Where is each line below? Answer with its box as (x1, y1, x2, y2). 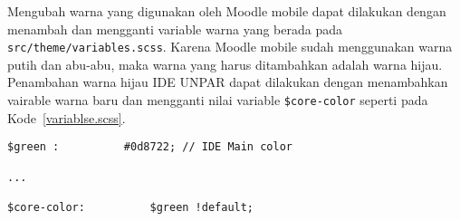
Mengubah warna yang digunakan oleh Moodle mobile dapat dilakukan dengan (7, 2, 446, 20)
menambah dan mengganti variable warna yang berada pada (7, 19, 342, 38)
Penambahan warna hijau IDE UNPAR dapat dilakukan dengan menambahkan (7, 72, 448, 91)
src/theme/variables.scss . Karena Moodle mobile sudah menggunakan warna (7, 37, 453, 56)
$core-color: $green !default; (7, 200, 254, 214)
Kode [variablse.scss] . (7, 108, 126, 127)
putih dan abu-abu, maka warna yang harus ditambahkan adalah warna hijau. (7, 54, 443, 73)
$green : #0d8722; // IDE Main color (7, 140, 292, 154)
